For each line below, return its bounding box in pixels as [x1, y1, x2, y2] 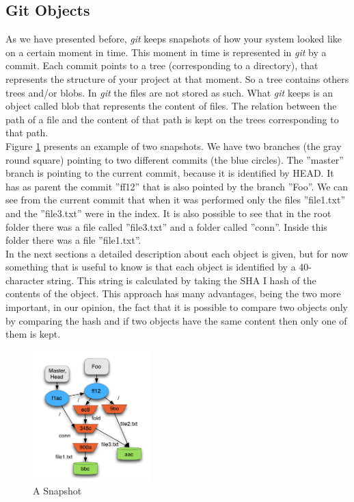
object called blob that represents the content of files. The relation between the [5, 99, 337, 113]
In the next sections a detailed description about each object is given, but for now [5, 246, 349, 260]
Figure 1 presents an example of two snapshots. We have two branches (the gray [5, 138, 342, 153]
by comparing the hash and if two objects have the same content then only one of [5, 313, 347, 327]
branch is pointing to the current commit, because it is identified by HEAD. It [5, 166, 334, 180]
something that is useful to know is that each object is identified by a [5, 260, 296, 274]
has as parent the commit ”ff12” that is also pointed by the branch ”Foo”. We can [5, 179, 349, 193]
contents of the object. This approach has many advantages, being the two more [5, 286, 341, 301]
